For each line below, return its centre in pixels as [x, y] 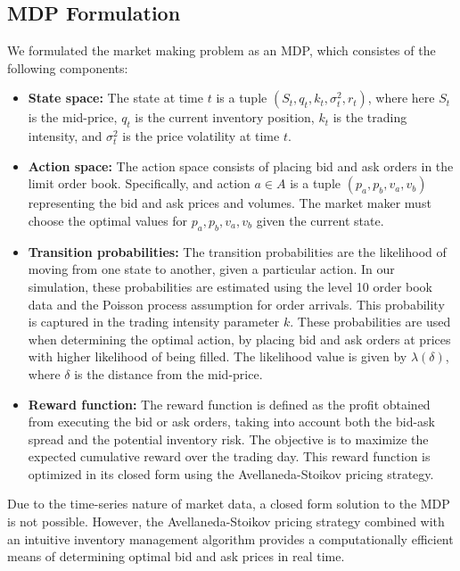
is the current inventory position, [225, 117]
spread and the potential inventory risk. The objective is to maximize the [228, 439]
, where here [401, 98]
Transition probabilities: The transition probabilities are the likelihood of [237, 251]
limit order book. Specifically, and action [139, 183]
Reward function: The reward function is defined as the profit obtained [229, 404]
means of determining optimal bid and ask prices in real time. [176, 556]
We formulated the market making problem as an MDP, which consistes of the [222, 50]
